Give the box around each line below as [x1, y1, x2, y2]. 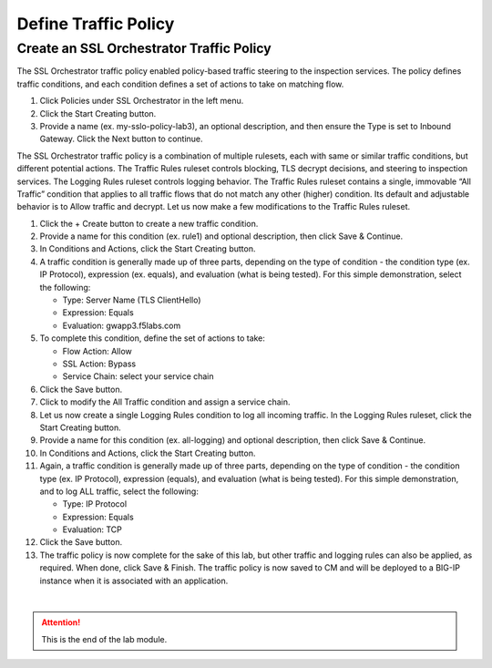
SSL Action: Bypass [62, 358, 137, 369]
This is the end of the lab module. [41, 633, 168, 644]
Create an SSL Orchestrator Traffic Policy [16, 40, 272, 57]
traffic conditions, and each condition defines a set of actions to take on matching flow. [16, 78, 344, 89]
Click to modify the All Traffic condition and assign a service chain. [39, 396, 291, 407]
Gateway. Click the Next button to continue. [39, 133, 204, 145]
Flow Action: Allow [62, 345, 132, 356]
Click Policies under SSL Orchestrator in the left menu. [39, 96, 244, 107]
